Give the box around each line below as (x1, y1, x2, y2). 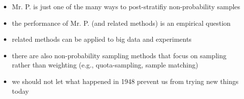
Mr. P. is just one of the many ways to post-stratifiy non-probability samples (12, 1, 241, 11)
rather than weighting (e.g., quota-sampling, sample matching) (12, 60, 198, 70)
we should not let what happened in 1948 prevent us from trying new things (12, 76, 239, 86)
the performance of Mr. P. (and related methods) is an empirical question (12, 17, 231, 28)
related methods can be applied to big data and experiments (12, 34, 192, 44)
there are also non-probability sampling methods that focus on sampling (12, 50, 227, 60)
